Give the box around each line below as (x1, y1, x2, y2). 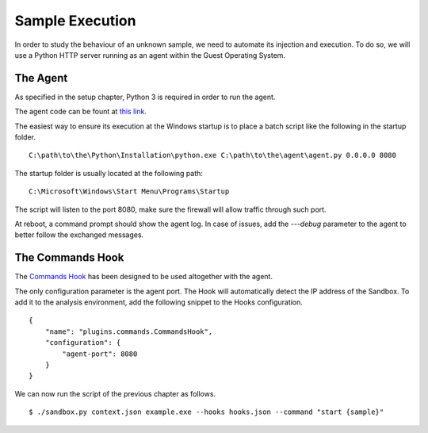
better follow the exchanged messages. (14, 230, 144, 239)
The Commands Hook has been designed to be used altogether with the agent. (14, 272, 273, 282)
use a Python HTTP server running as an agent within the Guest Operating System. (14, 50, 285, 59)
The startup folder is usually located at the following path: (14, 168, 204, 178)
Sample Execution (14, 12, 136, 29)
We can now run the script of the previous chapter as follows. (14, 389, 216, 398)
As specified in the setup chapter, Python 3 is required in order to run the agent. (14, 92, 276, 102)
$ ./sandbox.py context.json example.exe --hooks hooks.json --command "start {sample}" (29, 408, 384, 416)
